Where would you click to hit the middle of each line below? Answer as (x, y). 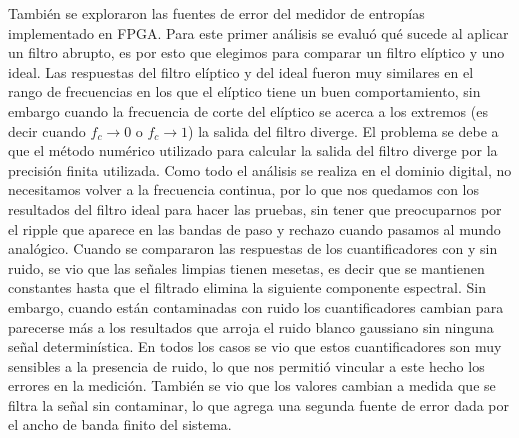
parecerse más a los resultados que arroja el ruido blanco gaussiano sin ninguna (251, 326)
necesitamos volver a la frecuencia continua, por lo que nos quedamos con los (244, 189)
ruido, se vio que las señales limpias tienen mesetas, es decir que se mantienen (246, 267)
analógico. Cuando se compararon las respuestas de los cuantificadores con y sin (253, 248)
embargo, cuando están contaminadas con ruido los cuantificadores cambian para (256, 306)
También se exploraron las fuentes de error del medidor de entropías (216, 13)
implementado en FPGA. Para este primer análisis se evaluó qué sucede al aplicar (258, 32)
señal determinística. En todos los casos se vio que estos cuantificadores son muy (255, 346)
